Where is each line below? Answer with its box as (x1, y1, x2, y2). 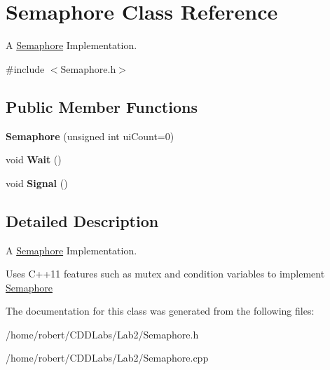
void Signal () (6, 175, 68, 190)
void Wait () (6, 152, 62, 167)
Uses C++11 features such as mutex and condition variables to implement (6, 266, 325, 281)
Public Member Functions (6, 95, 198, 117)
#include (6, 61, 45, 76)
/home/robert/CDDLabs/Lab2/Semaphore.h (6, 327, 199, 341)
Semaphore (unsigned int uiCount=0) (6, 128, 174, 143)
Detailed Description (6, 210, 159, 231)
